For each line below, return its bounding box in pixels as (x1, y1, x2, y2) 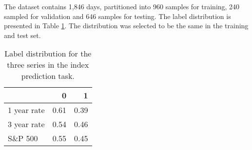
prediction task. (21, 70, 75, 82)
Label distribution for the (4, 48, 92, 59)
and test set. (4, 30, 41, 40)
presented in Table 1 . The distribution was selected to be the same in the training (4, 20, 249, 31)
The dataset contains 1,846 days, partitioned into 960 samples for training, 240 (4, 1, 240, 11)
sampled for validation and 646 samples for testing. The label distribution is (4, 11, 231, 21)
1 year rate (8, 104, 45, 116)
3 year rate (8, 118, 45, 130)
